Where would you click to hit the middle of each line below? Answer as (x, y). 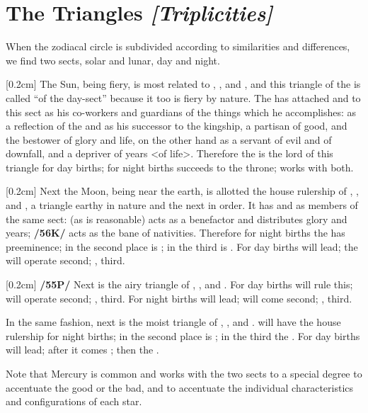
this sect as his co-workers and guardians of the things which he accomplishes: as (181, 112)
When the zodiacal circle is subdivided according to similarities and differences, (178, 46)
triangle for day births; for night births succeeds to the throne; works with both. (180, 167)
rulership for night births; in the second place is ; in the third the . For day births (183, 335)
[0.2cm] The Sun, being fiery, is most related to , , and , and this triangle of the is (183, 84)
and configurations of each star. (74, 401)
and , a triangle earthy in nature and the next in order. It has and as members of (182, 205)
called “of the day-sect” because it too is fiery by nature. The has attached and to (183, 97)
